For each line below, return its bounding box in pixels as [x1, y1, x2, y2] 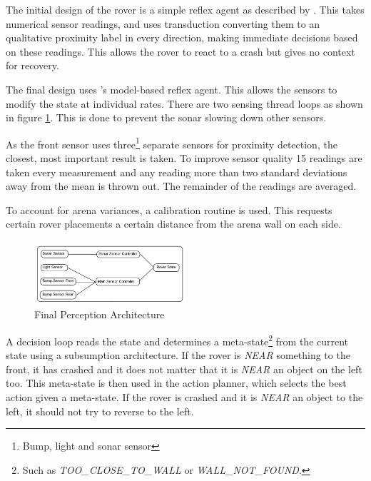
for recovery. [6, 58, 59, 73]
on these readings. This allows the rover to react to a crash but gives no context [6, 44, 355, 59]
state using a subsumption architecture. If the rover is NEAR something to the [6, 348, 350, 363]
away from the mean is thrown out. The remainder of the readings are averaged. [6, 178, 357, 193]
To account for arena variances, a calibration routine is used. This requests [6, 202, 332, 217]
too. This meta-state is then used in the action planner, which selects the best [6, 375, 347, 390]
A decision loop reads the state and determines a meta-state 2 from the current [6, 332, 349, 348]
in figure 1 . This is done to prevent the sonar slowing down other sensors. [6, 110, 327, 125]
